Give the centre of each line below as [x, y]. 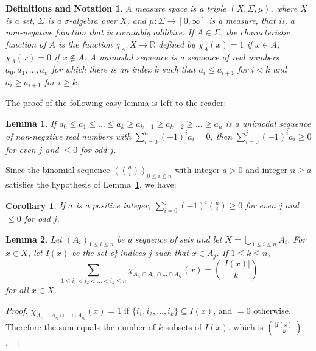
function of [26, 44]
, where [284, 8]
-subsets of [182, 327]
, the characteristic [255, 32]
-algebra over [93, 20]
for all [17, 290]
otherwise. [272, 310]
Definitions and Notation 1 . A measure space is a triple [116, 8]
